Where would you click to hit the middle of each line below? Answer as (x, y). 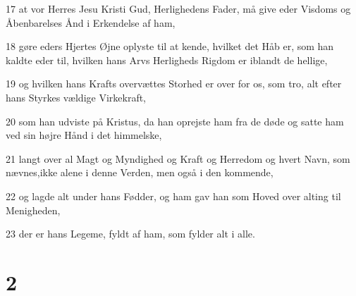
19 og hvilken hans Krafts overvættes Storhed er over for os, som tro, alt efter (174, 84)
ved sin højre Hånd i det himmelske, (84, 135)
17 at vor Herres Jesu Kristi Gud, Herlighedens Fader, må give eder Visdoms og (178, 8)
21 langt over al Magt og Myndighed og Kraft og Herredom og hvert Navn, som (178, 158)
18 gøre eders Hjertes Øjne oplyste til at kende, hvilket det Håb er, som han (170, 46)
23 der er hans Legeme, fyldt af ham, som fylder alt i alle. (130, 234)
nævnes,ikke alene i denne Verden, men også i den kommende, (140, 172)
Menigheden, (33, 210)
